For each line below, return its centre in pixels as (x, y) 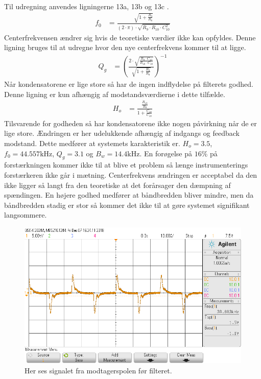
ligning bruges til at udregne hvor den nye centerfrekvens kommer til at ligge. (125, 47)
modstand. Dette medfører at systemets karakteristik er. (92, 143)
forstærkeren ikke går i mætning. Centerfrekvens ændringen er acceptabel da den (131, 174)
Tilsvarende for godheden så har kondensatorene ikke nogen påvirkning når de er (130, 123)
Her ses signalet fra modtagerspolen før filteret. (98, 371)
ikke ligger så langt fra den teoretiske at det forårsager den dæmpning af (117, 185)
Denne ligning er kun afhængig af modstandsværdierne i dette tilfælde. (115, 94)
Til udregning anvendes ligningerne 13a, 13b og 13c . (87, 6)
